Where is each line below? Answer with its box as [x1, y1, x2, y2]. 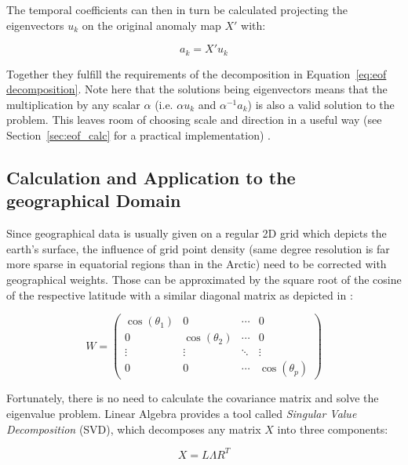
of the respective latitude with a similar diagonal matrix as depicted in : [6, 286, 353, 303]
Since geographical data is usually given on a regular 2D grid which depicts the [6, 225, 387, 242]
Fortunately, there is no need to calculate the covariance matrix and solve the [6, 390, 379, 406]
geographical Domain [6, 188, 181, 213]
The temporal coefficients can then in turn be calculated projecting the [6, 2, 348, 17]
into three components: [277, 420, 388, 437]
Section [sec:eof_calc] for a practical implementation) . [6, 127, 271, 143]
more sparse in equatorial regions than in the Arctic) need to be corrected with [6, 256, 387, 272]
